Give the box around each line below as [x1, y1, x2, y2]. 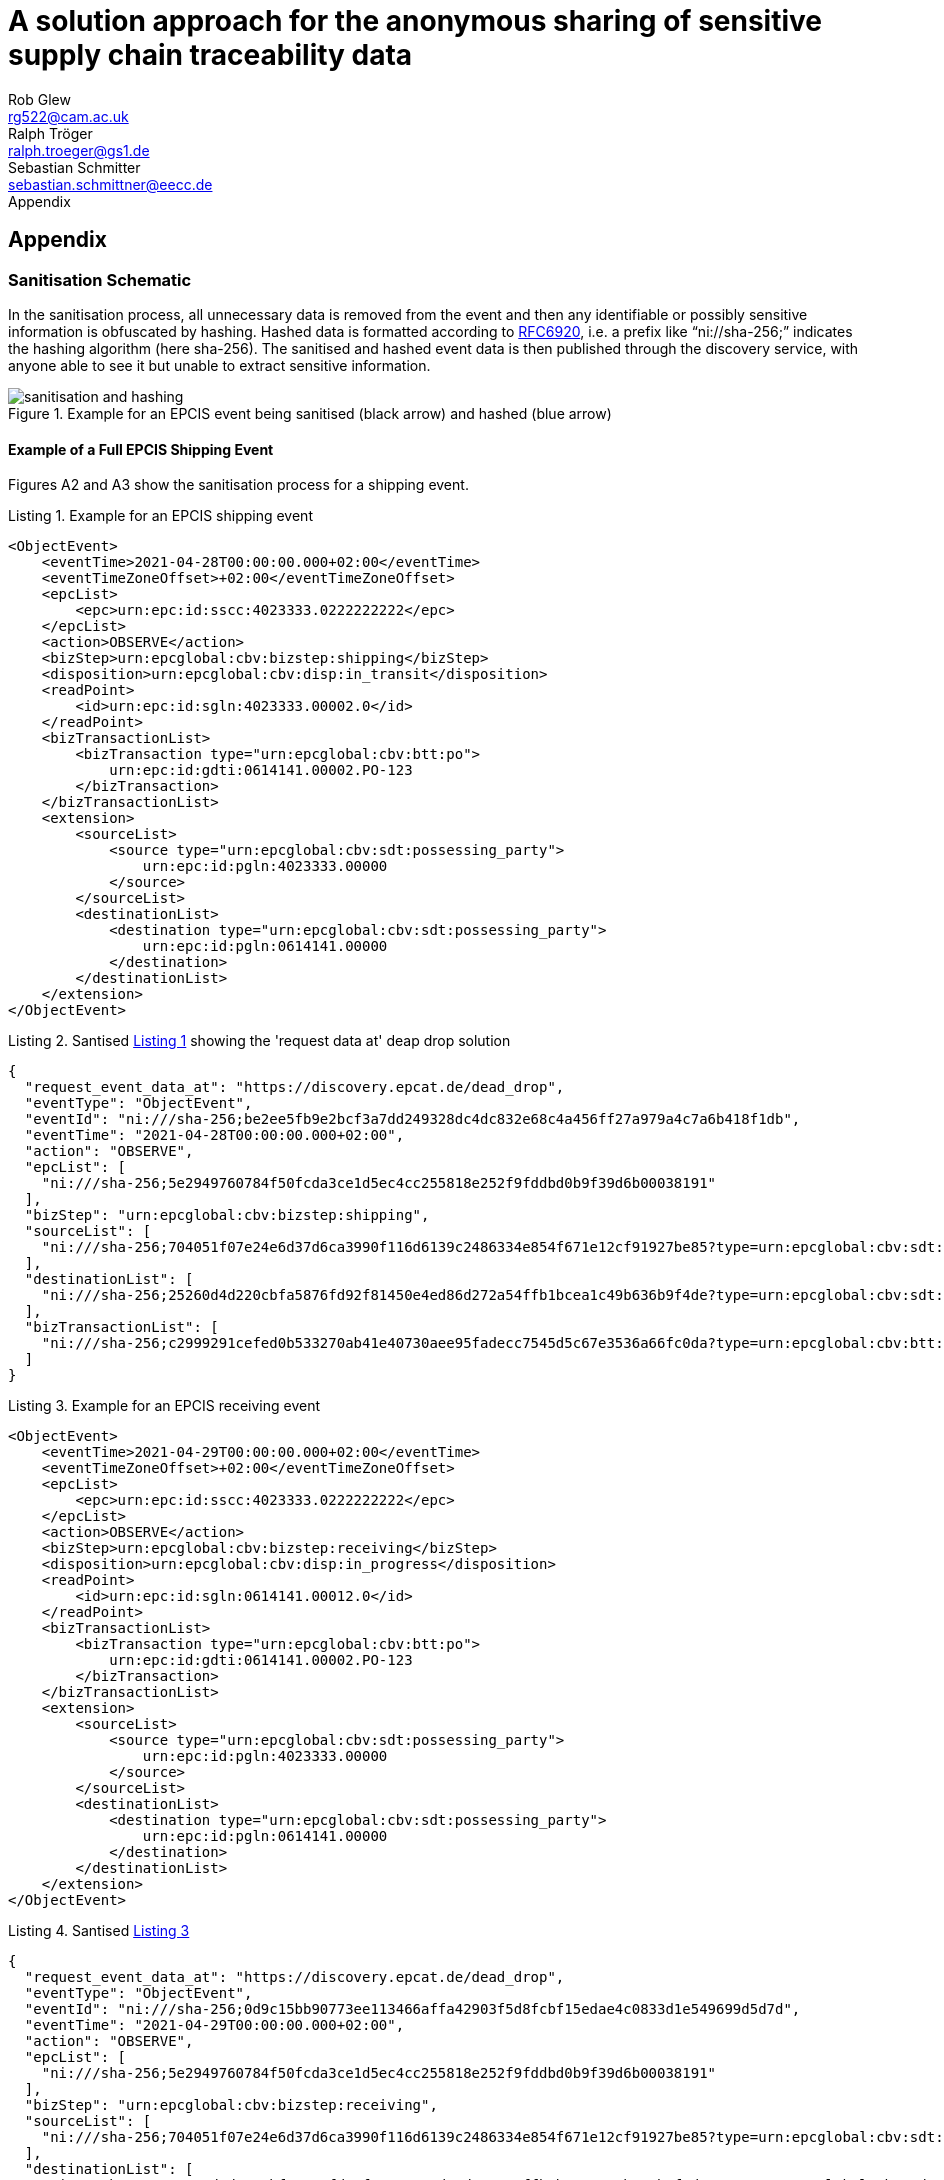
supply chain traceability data [8, 38, 413, 72]
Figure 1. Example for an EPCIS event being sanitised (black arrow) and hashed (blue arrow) [8, 404, 612, 422]
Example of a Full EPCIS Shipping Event [8, 440, 274, 458]
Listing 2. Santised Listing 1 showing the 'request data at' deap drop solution [8, 1032, 511, 1050]
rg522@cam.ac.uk [8, 107, 129, 125]
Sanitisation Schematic [8, 269, 192, 290]
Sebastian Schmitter [8, 158, 141, 176]
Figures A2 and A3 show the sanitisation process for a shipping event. [8, 476, 469, 494]
